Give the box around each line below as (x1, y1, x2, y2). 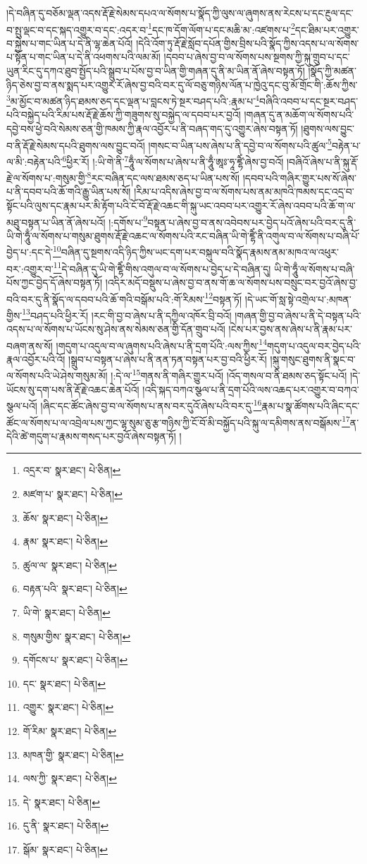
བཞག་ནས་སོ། (6, 338, 53, 353)
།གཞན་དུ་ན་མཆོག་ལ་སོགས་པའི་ (244, 107, 354, 122)
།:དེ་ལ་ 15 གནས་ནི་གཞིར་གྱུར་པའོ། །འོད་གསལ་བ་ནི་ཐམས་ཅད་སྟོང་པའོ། (111, 366, 347, 383)
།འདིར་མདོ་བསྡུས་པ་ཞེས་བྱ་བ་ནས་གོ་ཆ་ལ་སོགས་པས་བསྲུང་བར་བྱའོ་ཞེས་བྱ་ (105, 274, 358, 289)
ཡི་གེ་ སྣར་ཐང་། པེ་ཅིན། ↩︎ (23, 604, 111, 619)
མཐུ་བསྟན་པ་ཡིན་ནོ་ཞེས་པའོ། (6, 214, 106, 229)
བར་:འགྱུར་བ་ (6, 261, 54, 276)
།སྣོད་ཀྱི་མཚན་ (308, 63, 356, 78)
